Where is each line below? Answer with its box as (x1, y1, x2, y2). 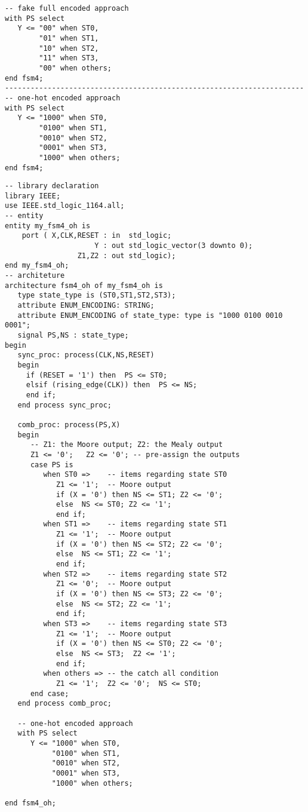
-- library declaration (5, 182, 99, 191)
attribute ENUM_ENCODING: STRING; (17, 301, 155, 310)
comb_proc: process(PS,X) (17, 420, 121, 429)
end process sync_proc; (17, 400, 112, 409)
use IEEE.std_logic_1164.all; (5, 201, 125, 210)
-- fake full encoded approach (5, 4, 129, 13)
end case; (30, 689, 69, 698)
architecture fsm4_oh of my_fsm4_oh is (5, 281, 163, 290)
